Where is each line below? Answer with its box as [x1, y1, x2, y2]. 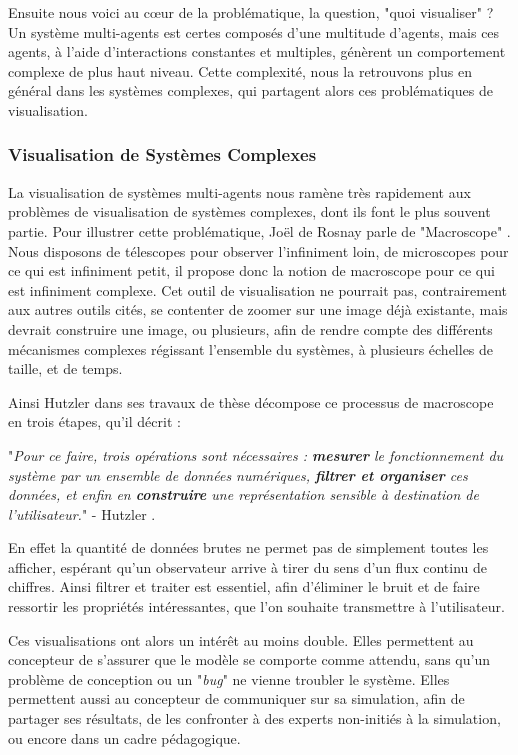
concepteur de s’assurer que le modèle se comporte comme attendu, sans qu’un [8, 649, 491, 670]
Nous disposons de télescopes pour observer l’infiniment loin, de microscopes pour [8, 240, 509, 261]
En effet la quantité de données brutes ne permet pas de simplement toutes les [8, 537, 489, 558]
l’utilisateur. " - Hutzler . [8, 503, 156, 524]
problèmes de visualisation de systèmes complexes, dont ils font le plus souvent [8, 201, 491, 222]
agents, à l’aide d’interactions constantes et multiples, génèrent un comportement [8, 41, 506, 62]
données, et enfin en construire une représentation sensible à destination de [8, 484, 479, 505]
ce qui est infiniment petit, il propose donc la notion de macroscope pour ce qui [8, 260, 495, 281]
